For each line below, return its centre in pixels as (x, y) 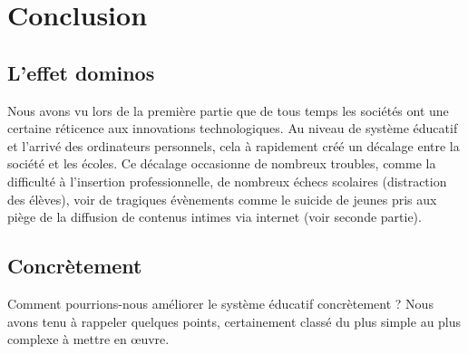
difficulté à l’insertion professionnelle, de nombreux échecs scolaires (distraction (227, 181)
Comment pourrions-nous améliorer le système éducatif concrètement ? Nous (220, 303)
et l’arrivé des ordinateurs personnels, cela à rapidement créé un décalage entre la (234, 145)
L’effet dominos (81, 72)
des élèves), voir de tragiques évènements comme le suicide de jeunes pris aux (222, 199)
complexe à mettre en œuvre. (88, 339)
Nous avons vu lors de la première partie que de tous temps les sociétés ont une (228, 110)
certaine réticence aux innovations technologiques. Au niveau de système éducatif (233, 128)
